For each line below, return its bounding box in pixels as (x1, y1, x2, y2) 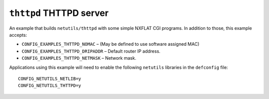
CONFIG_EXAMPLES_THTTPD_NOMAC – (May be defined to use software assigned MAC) (21, 41, 200, 47)
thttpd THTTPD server (9, 7, 109, 18)
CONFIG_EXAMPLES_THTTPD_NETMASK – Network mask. (21, 55, 136, 61)
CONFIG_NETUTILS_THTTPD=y (18, 83, 82, 89)
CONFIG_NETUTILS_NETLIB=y (18, 76, 82, 82)
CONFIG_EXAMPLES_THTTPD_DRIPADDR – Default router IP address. (21, 48, 160, 54)
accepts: (9, 32, 27, 38)
